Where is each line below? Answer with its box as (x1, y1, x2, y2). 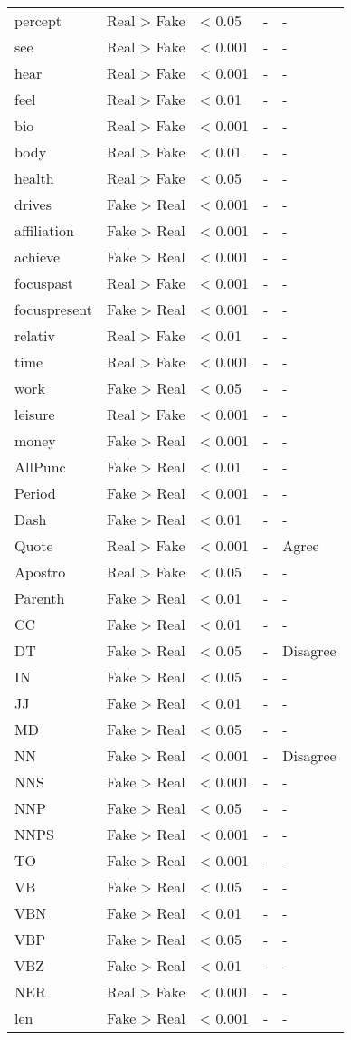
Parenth (14, 587, 65, 608)
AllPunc (14, 456, 66, 477)
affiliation (14, 220, 74, 241)
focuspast (14, 272, 74, 293)
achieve (14, 246, 61, 267)
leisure (14, 404, 55, 425)
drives (14, 194, 52, 215)
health (14, 167, 54, 188)
